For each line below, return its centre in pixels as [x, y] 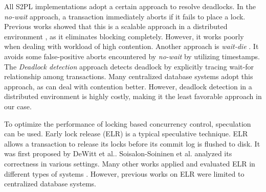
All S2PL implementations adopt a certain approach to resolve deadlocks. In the [130, 6]
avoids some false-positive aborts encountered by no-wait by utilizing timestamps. [132, 56]
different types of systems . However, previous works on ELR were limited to [124, 173]
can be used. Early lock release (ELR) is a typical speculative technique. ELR [126, 134]
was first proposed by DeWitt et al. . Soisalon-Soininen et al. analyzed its [118, 153]
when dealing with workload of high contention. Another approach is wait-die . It [131, 46]
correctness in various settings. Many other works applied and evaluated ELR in [130, 163]
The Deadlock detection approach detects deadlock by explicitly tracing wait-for [129, 66]
